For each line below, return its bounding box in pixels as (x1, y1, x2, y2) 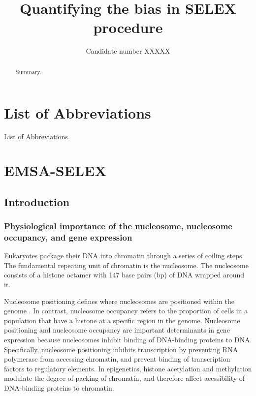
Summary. (15, 67, 42, 76)
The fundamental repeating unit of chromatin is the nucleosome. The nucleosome (4, 260, 249, 270)
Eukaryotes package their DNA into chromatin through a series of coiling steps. (4, 250, 244, 261)
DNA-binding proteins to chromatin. (4, 382, 114, 393)
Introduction (4, 194, 70, 209)
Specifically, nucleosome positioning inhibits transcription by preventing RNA (4, 344, 238, 354)
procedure (93, 17, 163, 37)
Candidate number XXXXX (86, 46, 170, 56)
